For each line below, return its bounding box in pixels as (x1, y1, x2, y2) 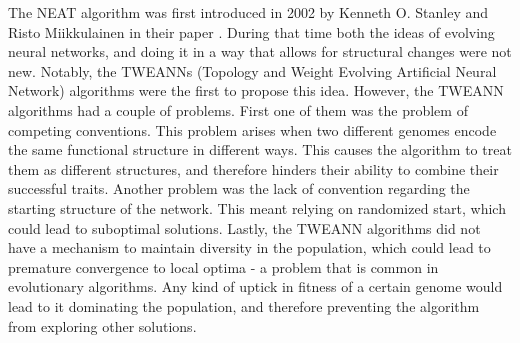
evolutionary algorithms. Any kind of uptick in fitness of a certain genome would (8, 276, 503, 297)
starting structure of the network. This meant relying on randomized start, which (8, 197, 506, 218)
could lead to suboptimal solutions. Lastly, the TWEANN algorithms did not (8, 217, 481, 238)
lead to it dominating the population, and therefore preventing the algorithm (8, 295, 480, 316)
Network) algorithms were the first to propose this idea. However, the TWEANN (8, 80, 504, 101)
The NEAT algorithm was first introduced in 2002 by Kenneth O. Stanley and (8, 2, 489, 22)
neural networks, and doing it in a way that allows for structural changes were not (8, 41, 512, 62)
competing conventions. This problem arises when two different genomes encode (8, 119, 497, 140)
